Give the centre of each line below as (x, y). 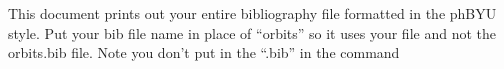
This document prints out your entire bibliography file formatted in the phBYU (252, 13)
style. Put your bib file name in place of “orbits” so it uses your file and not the (252, 32)
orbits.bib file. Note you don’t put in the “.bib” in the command (204, 52)
